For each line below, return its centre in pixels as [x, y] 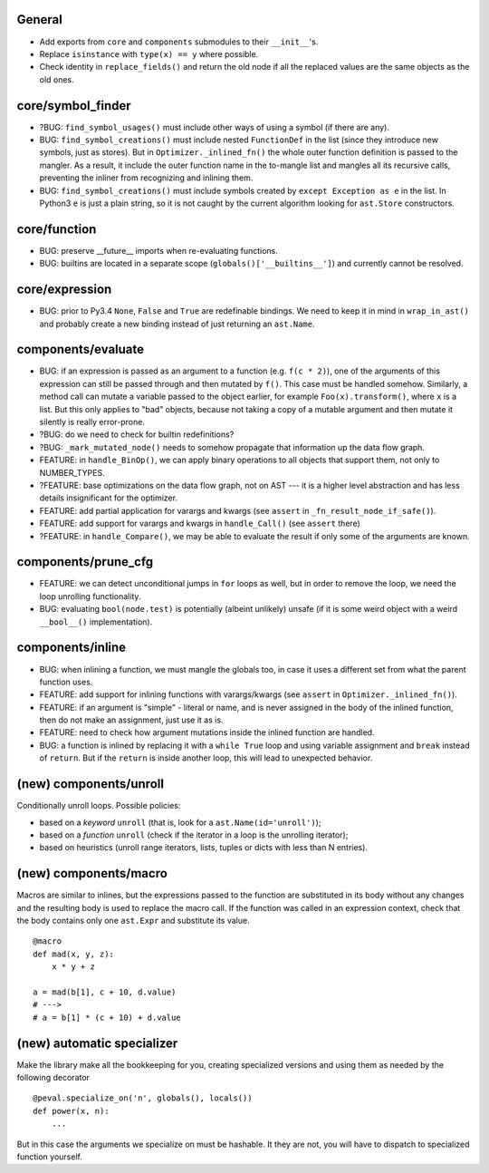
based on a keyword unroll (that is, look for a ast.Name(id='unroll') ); [180, 822]
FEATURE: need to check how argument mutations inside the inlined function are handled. [207, 732]
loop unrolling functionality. [90, 596]
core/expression [64, 290]
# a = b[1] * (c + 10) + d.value [107, 1017]
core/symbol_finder [74, 106]
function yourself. [50, 1157]
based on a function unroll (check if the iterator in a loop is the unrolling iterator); [194, 835]
